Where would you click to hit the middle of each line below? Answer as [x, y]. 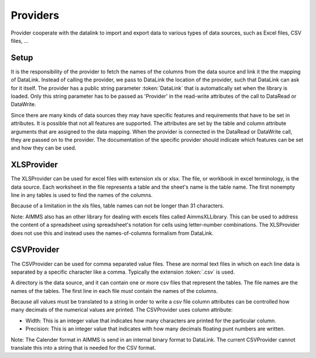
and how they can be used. [44, 148]
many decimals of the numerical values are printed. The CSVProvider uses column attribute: [122, 310]
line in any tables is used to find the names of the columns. [82, 195]
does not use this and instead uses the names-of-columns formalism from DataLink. [112, 233]
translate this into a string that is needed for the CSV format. [83, 348]
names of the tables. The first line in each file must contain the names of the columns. [114, 291]
